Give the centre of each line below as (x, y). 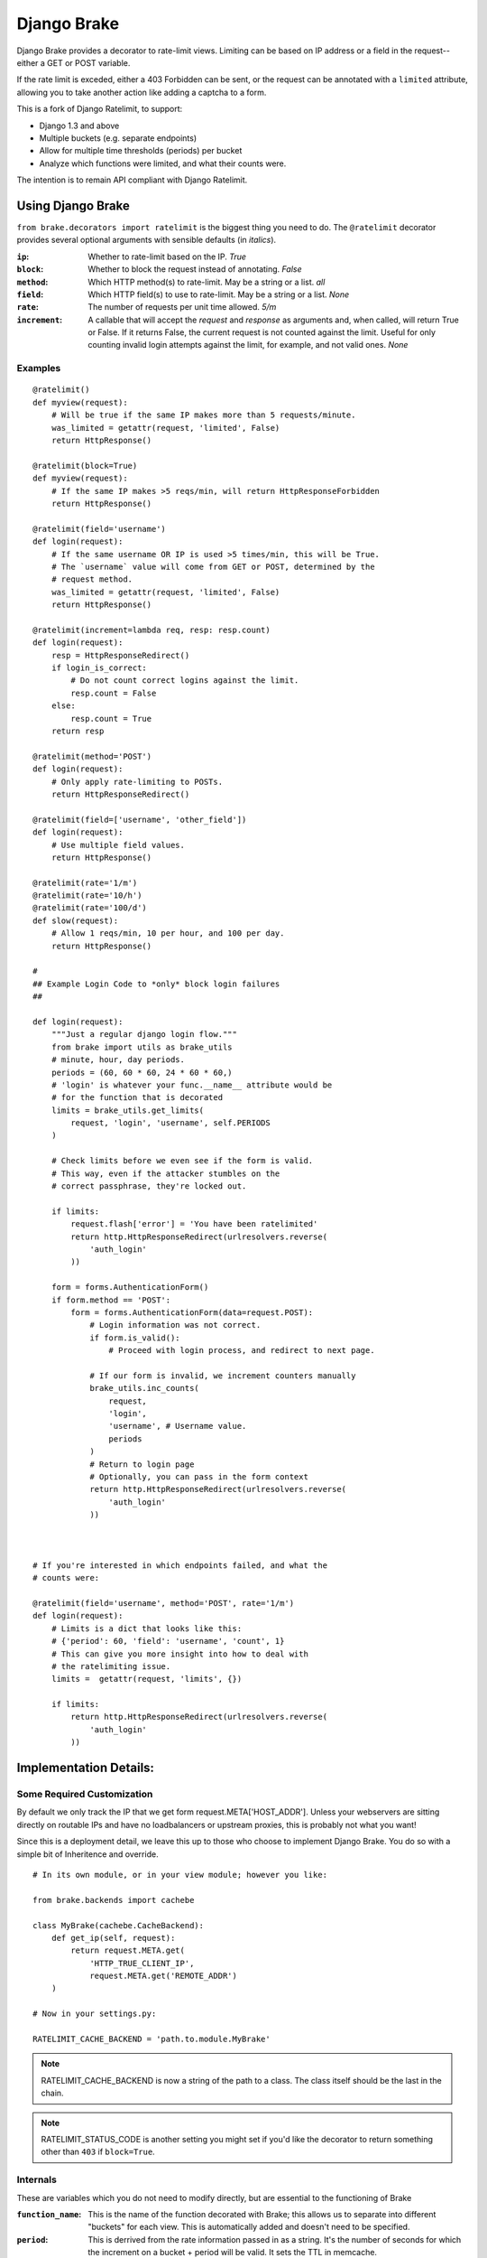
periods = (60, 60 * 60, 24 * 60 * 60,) (142, 1072)
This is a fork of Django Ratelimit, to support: (100, 109)
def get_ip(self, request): (113, 1938)
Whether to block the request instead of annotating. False (195, 269)
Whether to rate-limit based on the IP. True (167, 257)
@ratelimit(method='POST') (92, 756)
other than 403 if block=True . (98, 2152)
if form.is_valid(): (135, 1338)
